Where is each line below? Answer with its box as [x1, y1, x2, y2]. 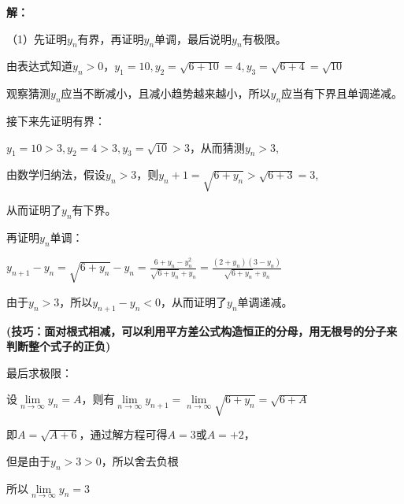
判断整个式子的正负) [6, 338, 111, 354]
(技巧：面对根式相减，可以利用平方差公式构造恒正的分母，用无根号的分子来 [6, 322, 398, 339]
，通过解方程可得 [79, 426, 168, 443]
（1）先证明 [6, 30, 67, 46]
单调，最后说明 [154, 30, 232, 46]
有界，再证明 [77, 30, 144, 46]
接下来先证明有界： [6, 112, 106, 128]
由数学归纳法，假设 [6, 166, 106, 183]
